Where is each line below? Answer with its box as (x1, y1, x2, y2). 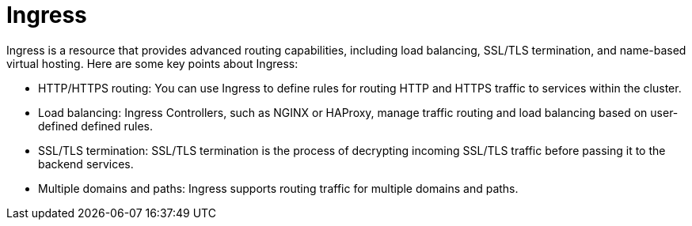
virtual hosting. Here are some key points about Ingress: (6, 56, 298, 70)
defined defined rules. (38, 119, 154, 133)
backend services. (38, 156, 134, 171)
